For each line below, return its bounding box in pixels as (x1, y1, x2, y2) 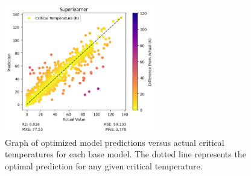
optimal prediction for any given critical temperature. (5, 159, 203, 172)
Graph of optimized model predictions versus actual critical (5, 136, 224, 148)
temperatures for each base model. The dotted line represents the (5, 148, 246, 160)
